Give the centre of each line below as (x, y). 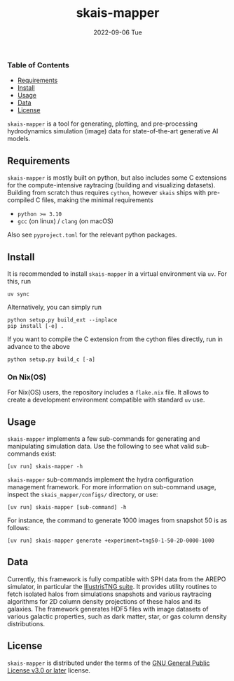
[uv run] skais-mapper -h (45, 467)
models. (19, 139)
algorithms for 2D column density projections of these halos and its (104, 601)
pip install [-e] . (36, 326)
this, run (19, 281)
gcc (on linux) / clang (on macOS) (65, 221)
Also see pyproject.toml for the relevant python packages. (92, 235)
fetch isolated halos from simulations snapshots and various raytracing (109, 594)
